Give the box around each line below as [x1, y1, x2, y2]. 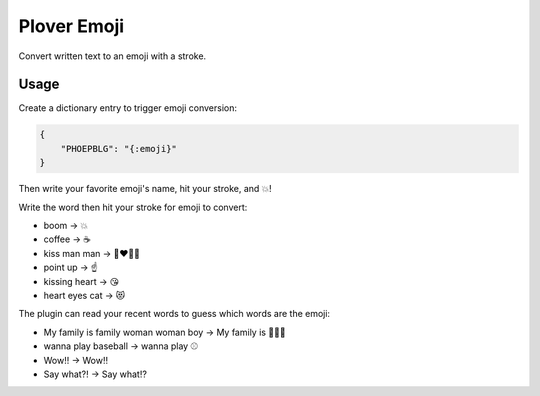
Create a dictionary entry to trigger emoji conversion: [18, 102, 238, 114]
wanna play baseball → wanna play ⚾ [43, 340, 199, 352]
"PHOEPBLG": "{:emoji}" [60, 143, 177, 154]
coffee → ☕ [43, 233, 92, 245]
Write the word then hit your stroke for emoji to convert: [18, 201, 248, 213]
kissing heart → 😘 [43, 275, 120, 287]
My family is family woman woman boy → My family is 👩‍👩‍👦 [43, 326, 286, 338]
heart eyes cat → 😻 [43, 289, 125, 301]
